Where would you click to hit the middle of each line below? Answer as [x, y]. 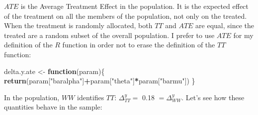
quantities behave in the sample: [53, 107]
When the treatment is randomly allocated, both [78, 25]
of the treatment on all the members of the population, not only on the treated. [126, 16]
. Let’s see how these [213, 97]
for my [243, 35]
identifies [91, 97]
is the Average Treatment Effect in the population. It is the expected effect [134, 6]
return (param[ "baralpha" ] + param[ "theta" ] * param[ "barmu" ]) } [100, 81]
